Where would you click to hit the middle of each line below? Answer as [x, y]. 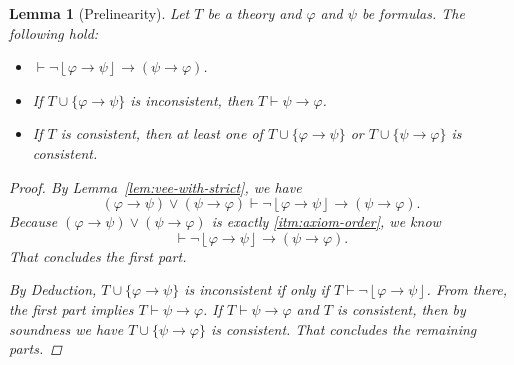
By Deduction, [53, 289]
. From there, [466, 289]
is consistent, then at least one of [161, 133]
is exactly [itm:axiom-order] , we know [326, 221]
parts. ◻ [35, 348]
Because [33, 221]
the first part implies [71, 308]
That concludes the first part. [98, 255]
